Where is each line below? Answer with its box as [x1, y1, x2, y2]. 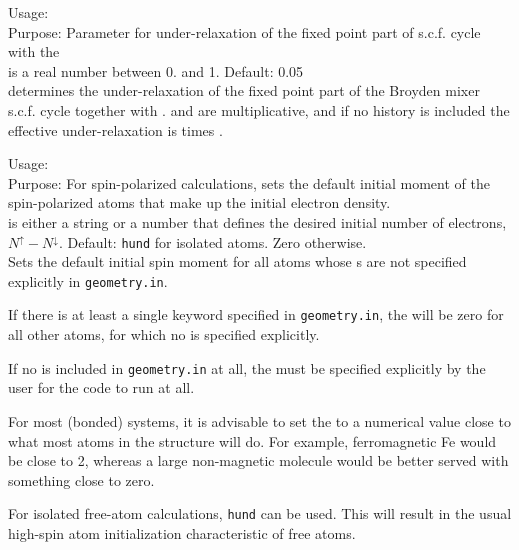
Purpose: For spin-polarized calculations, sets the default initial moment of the [8, 172, 490, 193]
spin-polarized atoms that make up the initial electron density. [8, 192, 391, 213]
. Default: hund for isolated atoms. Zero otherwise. [58, 231, 367, 252]
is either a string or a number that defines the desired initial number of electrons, [8, 211, 507, 232]
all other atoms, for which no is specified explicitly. [8, 324, 320, 345]
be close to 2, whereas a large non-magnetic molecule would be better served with [8, 450, 509, 471]
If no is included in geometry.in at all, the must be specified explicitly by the [8, 357, 486, 378]
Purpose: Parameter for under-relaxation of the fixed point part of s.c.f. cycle [8, 21, 481, 42]
